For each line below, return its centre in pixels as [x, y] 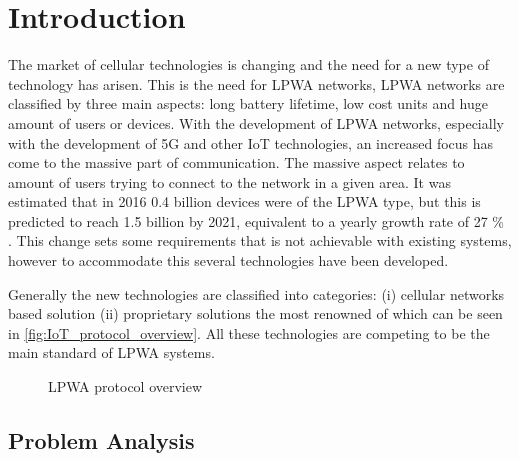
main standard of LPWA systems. [111, 352]
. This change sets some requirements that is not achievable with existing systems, [260, 240]
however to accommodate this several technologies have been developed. [228, 260]
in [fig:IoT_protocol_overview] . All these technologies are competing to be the [249, 332]
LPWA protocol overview [125, 386]
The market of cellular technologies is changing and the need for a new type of [248, 64]
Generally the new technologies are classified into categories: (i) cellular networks [256, 293]
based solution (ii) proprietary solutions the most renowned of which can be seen [255, 313]
